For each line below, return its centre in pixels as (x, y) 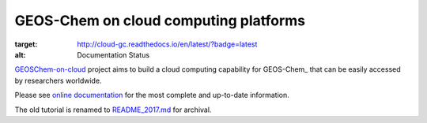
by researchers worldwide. (58, 80)
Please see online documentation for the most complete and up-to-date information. (152, 95)
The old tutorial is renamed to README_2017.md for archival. (113, 110)
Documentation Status (113, 54)
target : (26, 44)
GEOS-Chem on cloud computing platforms (160, 20)
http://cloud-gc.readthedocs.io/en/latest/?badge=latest (167, 44)
